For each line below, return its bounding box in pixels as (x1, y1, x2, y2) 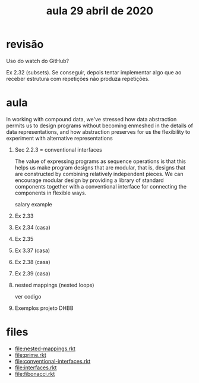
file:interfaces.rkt (14, 364, 57, 371)
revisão (6, 37, 44, 51)
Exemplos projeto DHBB (14, 304, 74, 312)
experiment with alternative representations (6, 134, 113, 142)
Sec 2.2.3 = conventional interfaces (14, 146, 102, 153)
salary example (14, 200, 52, 208)
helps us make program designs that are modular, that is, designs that (14, 164, 186, 171)
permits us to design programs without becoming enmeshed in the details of (6, 122, 193, 129)
